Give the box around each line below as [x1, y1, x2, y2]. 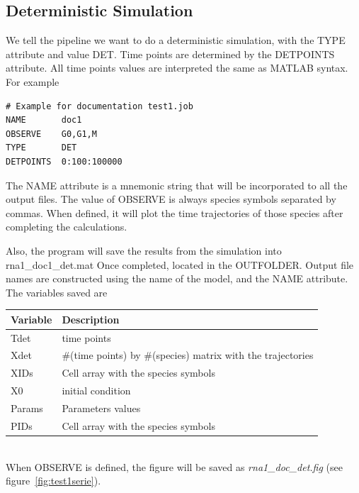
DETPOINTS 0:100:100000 [6, 156, 122, 167]
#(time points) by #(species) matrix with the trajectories [62, 348, 314, 362]
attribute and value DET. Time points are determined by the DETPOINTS [6, 46, 335, 61]
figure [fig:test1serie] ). [6, 473, 101, 488]
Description [62, 311, 120, 326]
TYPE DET [6, 143, 77, 153]
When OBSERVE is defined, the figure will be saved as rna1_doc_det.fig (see [6, 459, 343, 474]
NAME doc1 [6, 115, 82, 126]
